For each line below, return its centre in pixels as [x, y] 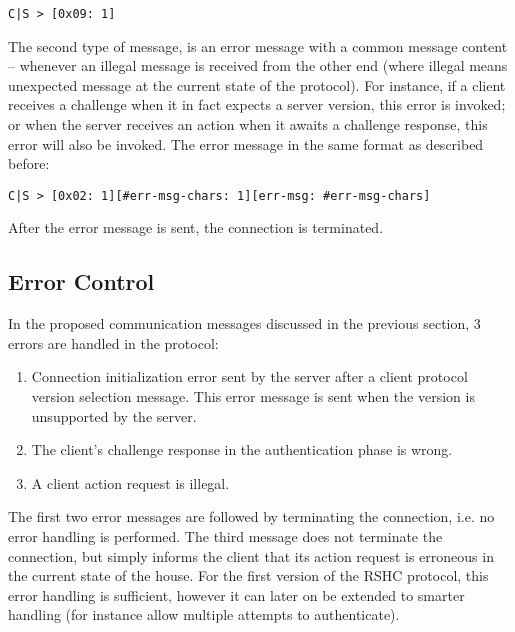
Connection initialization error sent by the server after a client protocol [249, 376]
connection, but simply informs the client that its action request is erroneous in [251, 555]
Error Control [81, 281]
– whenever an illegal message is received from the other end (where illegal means [258, 65]
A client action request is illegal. [130, 482]
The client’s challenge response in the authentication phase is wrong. [242, 449]
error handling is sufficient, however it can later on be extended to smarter [236, 594]
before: [29, 163]
